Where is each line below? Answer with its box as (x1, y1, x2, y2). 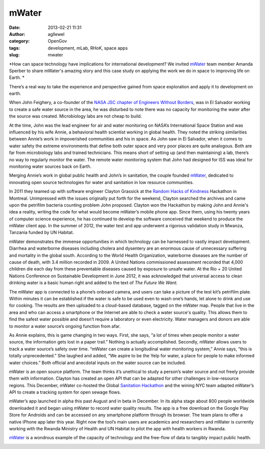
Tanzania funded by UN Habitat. (9, 230, 74, 236)
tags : (9, 45, 20, 51)
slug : (9, 52, 20, 58)
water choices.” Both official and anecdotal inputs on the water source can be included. (9, 360, 186, 366)
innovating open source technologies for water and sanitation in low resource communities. (9, 179, 194, 185)
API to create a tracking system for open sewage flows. (9, 389, 121, 395)
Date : (9, 25, 21, 30)
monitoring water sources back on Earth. (9, 163, 92, 169)
